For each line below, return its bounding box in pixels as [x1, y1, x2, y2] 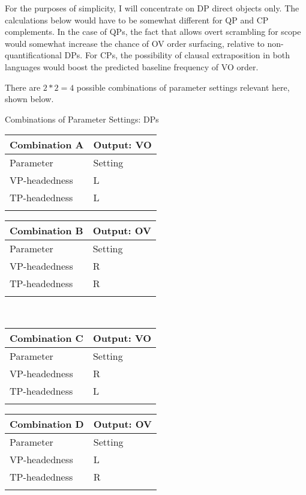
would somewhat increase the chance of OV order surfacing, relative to [5, 37, 265, 49]
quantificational [5, 49, 62, 61]
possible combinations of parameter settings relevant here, [76, 80, 290, 93]
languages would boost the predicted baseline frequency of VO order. [5, 60, 259, 73]
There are [5, 80, 41, 93]
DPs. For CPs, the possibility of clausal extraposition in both [64, 49, 290, 61]
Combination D [10, 416, 84, 431]
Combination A [10, 138, 84, 152]
